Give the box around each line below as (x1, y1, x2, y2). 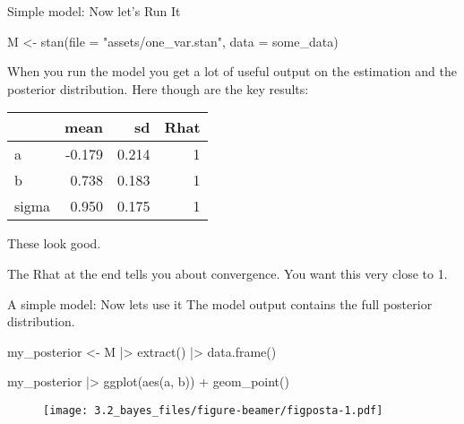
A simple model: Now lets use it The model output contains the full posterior (7, 294, 433, 313)
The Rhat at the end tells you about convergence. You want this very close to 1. (7, 264, 448, 282)
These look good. (7, 234, 101, 253)
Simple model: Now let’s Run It (7, 2, 181, 20)
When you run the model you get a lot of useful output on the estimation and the (7, 62, 457, 81)
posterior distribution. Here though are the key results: (7, 79, 309, 98)
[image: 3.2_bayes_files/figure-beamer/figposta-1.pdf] (43, 403, 383, 417)
